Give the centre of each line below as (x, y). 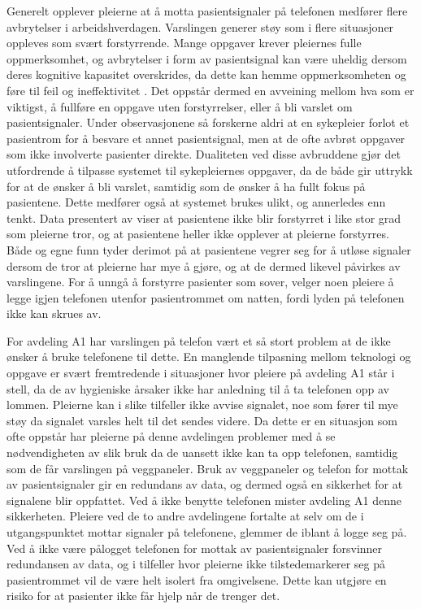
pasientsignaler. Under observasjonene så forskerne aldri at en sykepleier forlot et (208, 122)
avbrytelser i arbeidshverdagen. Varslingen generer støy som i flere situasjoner (200, 26)
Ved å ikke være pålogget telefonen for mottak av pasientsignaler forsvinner (195, 548)
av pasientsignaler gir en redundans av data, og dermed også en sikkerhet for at (205, 484)
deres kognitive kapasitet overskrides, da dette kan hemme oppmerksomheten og (206, 74)
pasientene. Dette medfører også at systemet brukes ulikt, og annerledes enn (196, 202)
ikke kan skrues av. (54, 313)
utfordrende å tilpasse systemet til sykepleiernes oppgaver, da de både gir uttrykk (210, 170)
